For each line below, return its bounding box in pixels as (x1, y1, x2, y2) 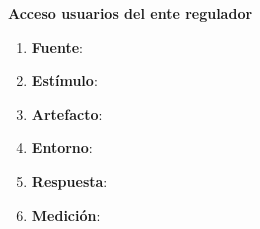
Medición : (31, 204, 101, 225)
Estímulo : (31, 70, 98, 91)
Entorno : (31, 137, 93, 158)
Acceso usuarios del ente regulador (8, 3, 253, 23)
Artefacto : (31, 103, 103, 124)
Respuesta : (31, 170, 108, 191)
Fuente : (31, 36, 83, 57)
